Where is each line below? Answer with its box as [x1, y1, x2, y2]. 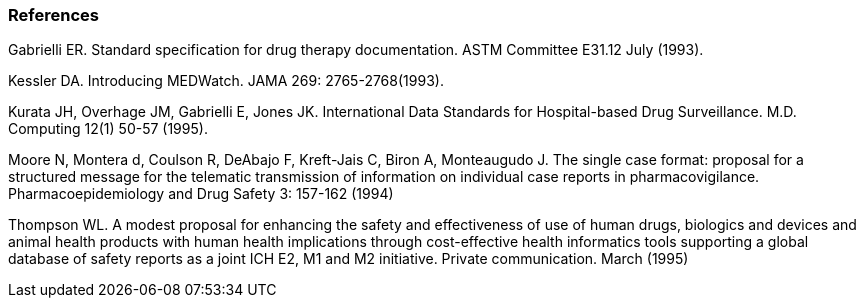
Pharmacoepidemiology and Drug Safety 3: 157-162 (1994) [8, 185, 394, 203]
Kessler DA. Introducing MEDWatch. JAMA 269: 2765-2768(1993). [8, 72, 444, 90]
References [8, 5, 99, 25]
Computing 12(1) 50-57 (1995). [8, 120, 208, 138]
